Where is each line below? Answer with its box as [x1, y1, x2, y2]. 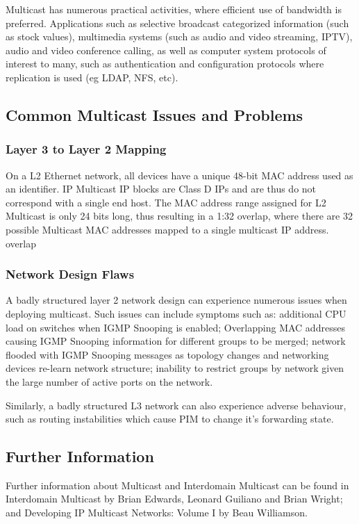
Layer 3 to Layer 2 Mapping [6, 140, 167, 158]
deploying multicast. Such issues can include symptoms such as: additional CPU [6, 306, 347, 320]
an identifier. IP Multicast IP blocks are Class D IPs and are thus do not [6, 181, 317, 196]
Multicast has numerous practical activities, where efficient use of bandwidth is [6, 2, 342, 16]
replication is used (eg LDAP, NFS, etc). [6, 69, 178, 84]
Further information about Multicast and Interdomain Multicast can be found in [6, 477, 349, 492]
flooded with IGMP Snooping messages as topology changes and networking [6, 347, 329, 361]
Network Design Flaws [6, 265, 135, 283]
